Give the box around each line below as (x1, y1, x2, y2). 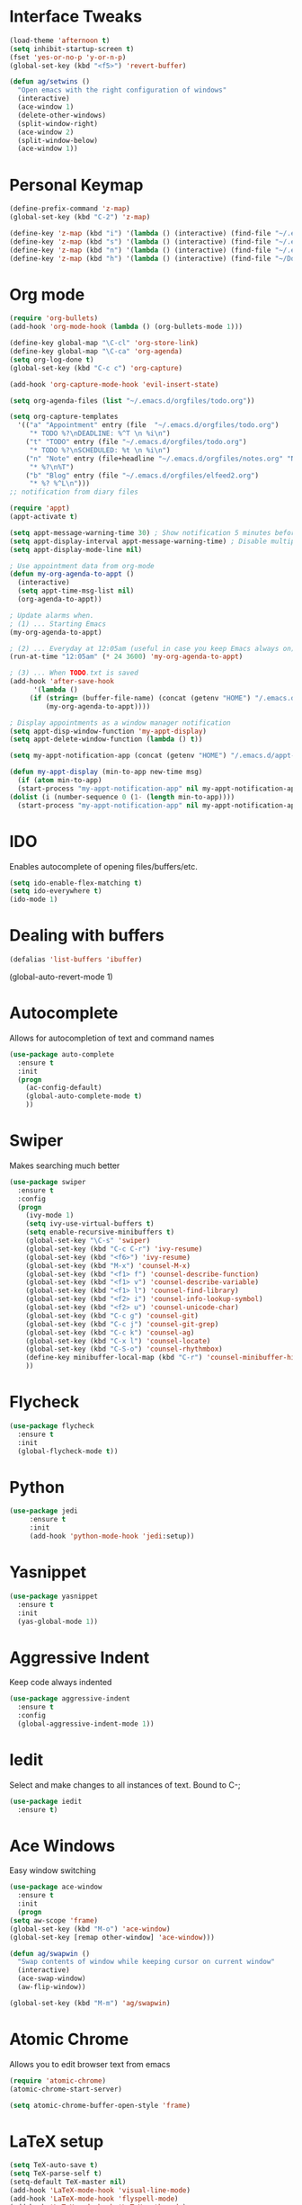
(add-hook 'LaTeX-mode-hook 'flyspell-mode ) (9, 2194, 179, 2203)
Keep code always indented (9, 1677, 112, 1688)
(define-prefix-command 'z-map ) (9, 204, 130, 213)
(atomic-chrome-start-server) (9, 2084, 123, 2093)
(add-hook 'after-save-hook (9, 677, 115, 686)
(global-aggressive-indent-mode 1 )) (17, 1719, 155, 1728)
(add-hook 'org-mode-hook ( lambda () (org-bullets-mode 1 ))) (9, 322, 244, 332)
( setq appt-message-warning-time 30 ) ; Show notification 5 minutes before (9, 528, 299, 537)
